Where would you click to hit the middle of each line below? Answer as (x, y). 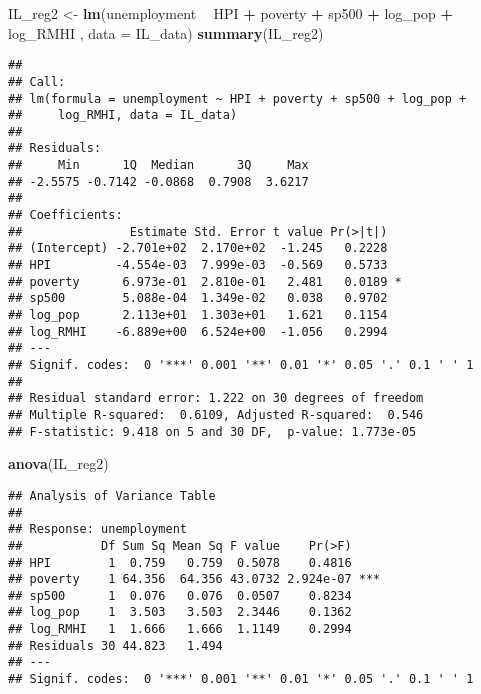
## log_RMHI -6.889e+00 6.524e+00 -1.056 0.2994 (198, 331)
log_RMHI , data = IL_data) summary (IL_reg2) (166, 32)
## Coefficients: (65, 215)
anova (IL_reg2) (58, 463)
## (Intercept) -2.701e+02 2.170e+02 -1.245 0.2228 (198, 248)
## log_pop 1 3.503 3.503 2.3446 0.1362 (180, 612)
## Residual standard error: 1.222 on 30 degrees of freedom (216, 398)
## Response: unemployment (97, 529)
